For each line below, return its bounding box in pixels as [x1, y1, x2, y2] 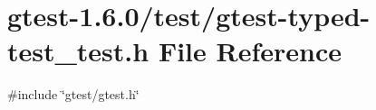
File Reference [158, 32, 342, 69]
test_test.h [7, 32, 149, 69]
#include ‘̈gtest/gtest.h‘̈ [7, 85, 140, 104]
